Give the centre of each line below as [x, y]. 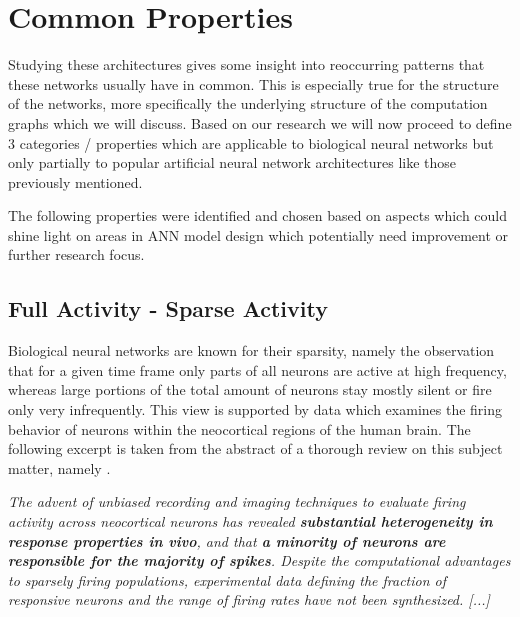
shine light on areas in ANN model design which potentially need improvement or [258, 234]
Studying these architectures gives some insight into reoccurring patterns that [246, 64]
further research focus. [76, 254]
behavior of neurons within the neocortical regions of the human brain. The [239, 428]
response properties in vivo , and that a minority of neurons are [227, 540]
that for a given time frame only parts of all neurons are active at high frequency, [257, 369]
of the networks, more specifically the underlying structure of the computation [248, 103]
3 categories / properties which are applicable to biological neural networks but [251, 142]
